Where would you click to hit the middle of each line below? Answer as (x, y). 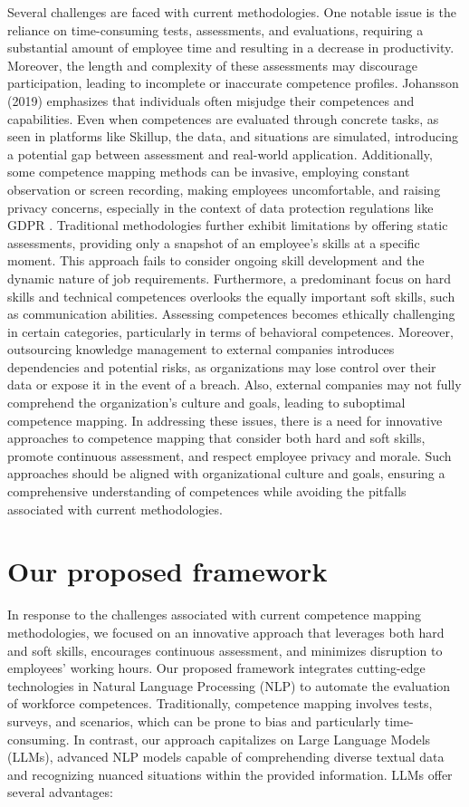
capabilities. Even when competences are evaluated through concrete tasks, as (223, 118)
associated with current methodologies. (115, 509)
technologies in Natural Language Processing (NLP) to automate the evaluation (229, 685)
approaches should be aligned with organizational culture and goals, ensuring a (226, 473)
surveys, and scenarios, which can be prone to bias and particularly (194, 721)
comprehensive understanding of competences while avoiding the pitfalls (207, 491)
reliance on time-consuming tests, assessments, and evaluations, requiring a (215, 29)
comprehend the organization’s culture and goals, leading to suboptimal (206, 403)
